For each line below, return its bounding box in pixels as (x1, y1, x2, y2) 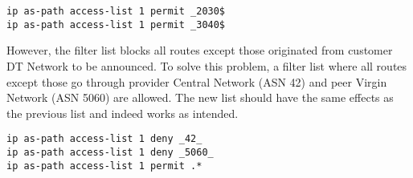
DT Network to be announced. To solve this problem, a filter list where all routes (6, 57, 407, 74)
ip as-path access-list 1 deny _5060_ (6, 146, 214, 158)
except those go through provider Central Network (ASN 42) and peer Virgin (6, 73, 387, 90)
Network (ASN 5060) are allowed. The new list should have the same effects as (6, 89, 394, 106)
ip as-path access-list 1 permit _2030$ (6, 6, 226, 17)
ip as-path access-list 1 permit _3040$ (6, 18, 226, 30)
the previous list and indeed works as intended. (6, 104, 239, 121)
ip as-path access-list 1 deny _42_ (6, 133, 202, 145)
